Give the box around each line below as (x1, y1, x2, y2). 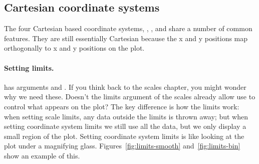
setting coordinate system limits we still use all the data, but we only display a (4, 121, 246, 131)
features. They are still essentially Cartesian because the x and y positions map (4, 33, 248, 43)
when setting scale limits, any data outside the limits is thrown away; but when (4, 111, 248, 121)
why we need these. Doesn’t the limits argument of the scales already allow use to (4, 91, 255, 102)
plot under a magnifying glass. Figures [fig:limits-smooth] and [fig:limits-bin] (4, 140, 240, 151)
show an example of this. (4, 150, 80, 160)
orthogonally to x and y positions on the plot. (4, 43, 145, 53)
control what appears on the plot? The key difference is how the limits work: (4, 101, 239, 111)
